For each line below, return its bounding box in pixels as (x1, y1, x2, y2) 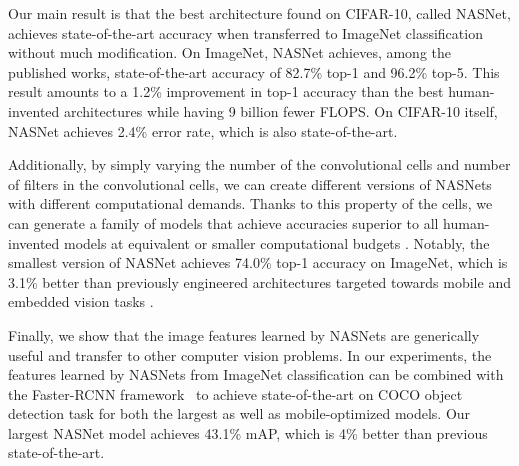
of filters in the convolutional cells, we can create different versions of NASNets (8, 173, 492, 194)
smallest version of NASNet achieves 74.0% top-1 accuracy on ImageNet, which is (8, 252, 508, 273)
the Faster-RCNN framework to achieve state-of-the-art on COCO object (8, 383, 463, 404)
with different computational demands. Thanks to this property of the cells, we (8, 193, 493, 214)
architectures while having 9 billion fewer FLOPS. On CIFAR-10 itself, (63, 100, 498, 121)
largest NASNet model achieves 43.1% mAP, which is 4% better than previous (8, 422, 488, 443)
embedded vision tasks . (8, 291, 154, 312)
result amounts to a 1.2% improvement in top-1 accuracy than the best (8, 81, 444, 102)
